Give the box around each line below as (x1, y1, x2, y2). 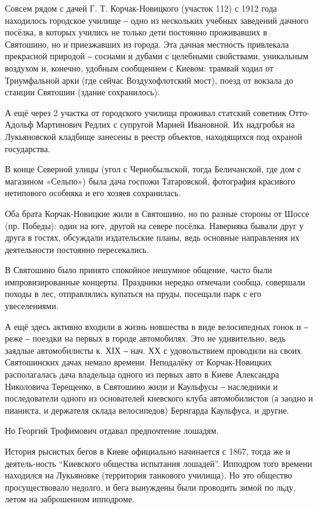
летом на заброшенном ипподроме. (5, 493, 135, 505)
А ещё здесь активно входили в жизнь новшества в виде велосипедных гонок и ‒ (5, 320, 308, 332)
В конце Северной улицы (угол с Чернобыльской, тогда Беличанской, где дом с (5, 163, 301, 175)
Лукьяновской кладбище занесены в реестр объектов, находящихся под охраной (5, 130, 303, 142)
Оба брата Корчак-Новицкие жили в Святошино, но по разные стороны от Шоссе (5, 207, 309, 219)
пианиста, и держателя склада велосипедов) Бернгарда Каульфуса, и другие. (5, 403, 289, 416)
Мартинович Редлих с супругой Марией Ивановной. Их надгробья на (36, 118, 295, 131)
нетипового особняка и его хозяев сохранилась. (5, 186, 181, 199)
